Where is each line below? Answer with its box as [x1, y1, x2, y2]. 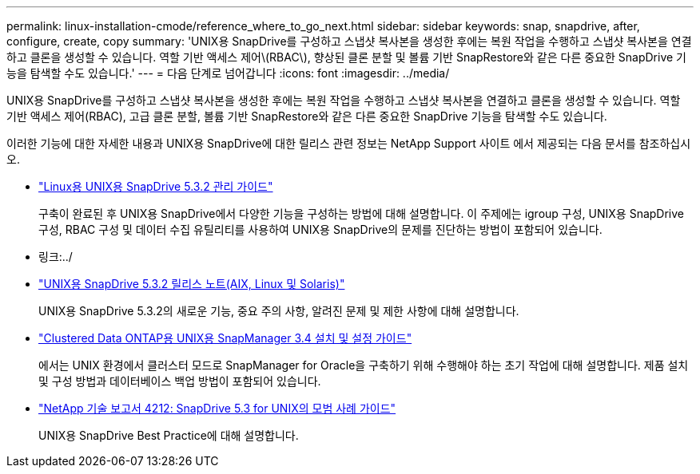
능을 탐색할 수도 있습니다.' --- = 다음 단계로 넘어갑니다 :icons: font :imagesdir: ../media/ [6, 66, 450, 80]
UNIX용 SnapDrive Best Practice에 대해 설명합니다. [38, 429, 299, 442]
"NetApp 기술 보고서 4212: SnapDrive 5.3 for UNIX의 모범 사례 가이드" [38, 401, 396, 415]
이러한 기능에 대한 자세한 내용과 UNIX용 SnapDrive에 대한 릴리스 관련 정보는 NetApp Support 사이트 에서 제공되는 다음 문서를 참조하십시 [6, 136, 691, 150]
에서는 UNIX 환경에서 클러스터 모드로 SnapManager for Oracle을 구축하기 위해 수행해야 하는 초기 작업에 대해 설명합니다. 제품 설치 [38, 358, 689, 372]
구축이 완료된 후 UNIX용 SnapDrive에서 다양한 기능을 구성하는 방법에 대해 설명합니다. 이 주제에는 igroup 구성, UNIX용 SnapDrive [38, 207, 685, 220]
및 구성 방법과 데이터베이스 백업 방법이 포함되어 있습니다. [38, 374, 321, 388]
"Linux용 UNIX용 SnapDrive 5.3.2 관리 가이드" [38, 180, 273, 193]
